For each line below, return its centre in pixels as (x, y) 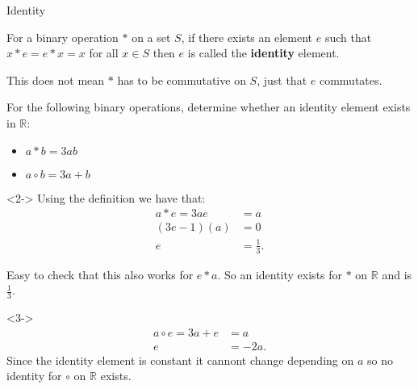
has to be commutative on (182, 79)
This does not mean (56, 79)
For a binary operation (63, 37)
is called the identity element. (263, 53)
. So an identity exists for (280, 274)
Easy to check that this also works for (100, 274)
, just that (282, 79)
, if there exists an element (247, 37)
